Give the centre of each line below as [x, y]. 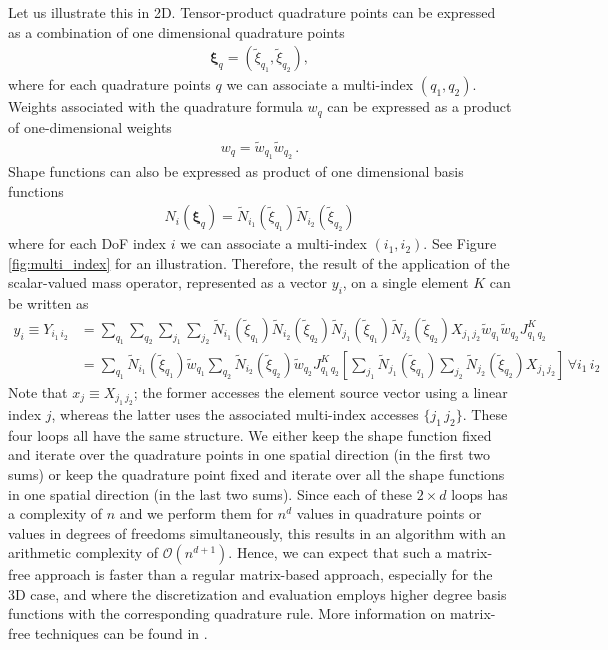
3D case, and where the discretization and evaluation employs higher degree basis [257, 593]
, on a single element [405, 282]
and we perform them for [196, 513]
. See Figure [460, 243]
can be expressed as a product [419, 106]
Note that [38, 391]
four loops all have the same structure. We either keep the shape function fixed [250, 434]
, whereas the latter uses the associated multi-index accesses [235, 413]
